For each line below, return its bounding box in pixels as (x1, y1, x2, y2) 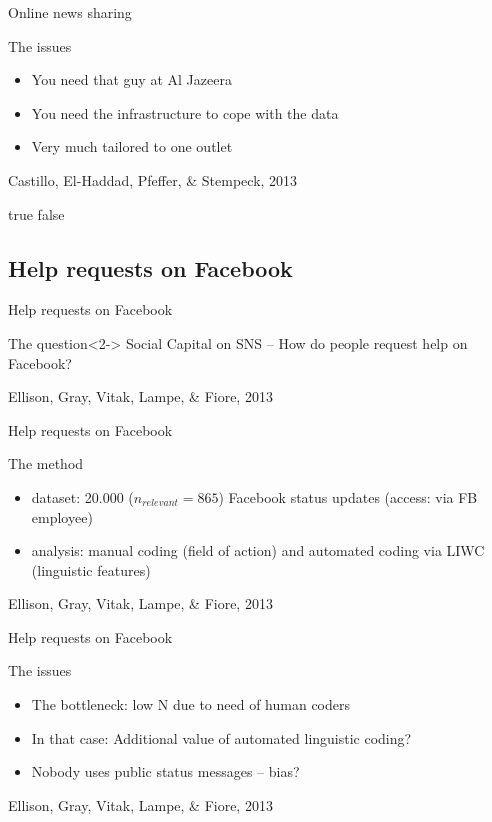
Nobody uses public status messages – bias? (31, 761, 300, 782)
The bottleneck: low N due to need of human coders (31, 694, 351, 715)
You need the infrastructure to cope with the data (31, 102, 339, 123)
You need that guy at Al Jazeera (31, 69, 232, 90)
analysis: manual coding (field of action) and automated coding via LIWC (31, 540, 485, 561)
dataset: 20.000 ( (31, 486, 134, 507)
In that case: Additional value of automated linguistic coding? (31, 727, 412, 748)
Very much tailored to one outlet (31, 136, 233, 157)
